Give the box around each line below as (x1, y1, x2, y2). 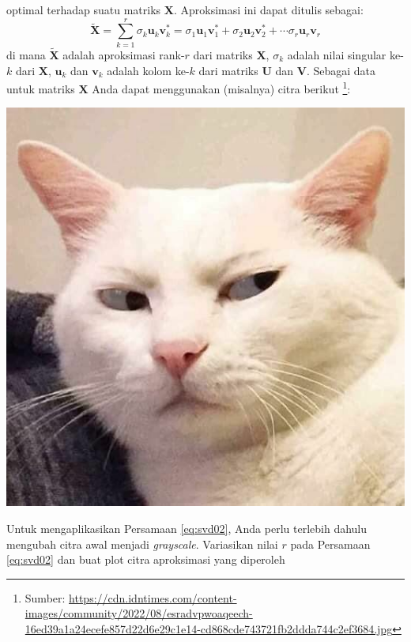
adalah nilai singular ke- (287, 46, 404, 62)
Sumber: (25, 589, 66, 606)
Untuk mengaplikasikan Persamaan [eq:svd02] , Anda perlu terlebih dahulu (6, 519, 368, 536)
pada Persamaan (290, 535, 371, 552)
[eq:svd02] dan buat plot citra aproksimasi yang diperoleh (6, 551, 285, 568)
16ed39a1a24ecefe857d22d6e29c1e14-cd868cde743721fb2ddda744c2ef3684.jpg (25, 620, 393, 636)
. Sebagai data (306, 62, 375, 78)
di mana (6, 46, 46, 62)
